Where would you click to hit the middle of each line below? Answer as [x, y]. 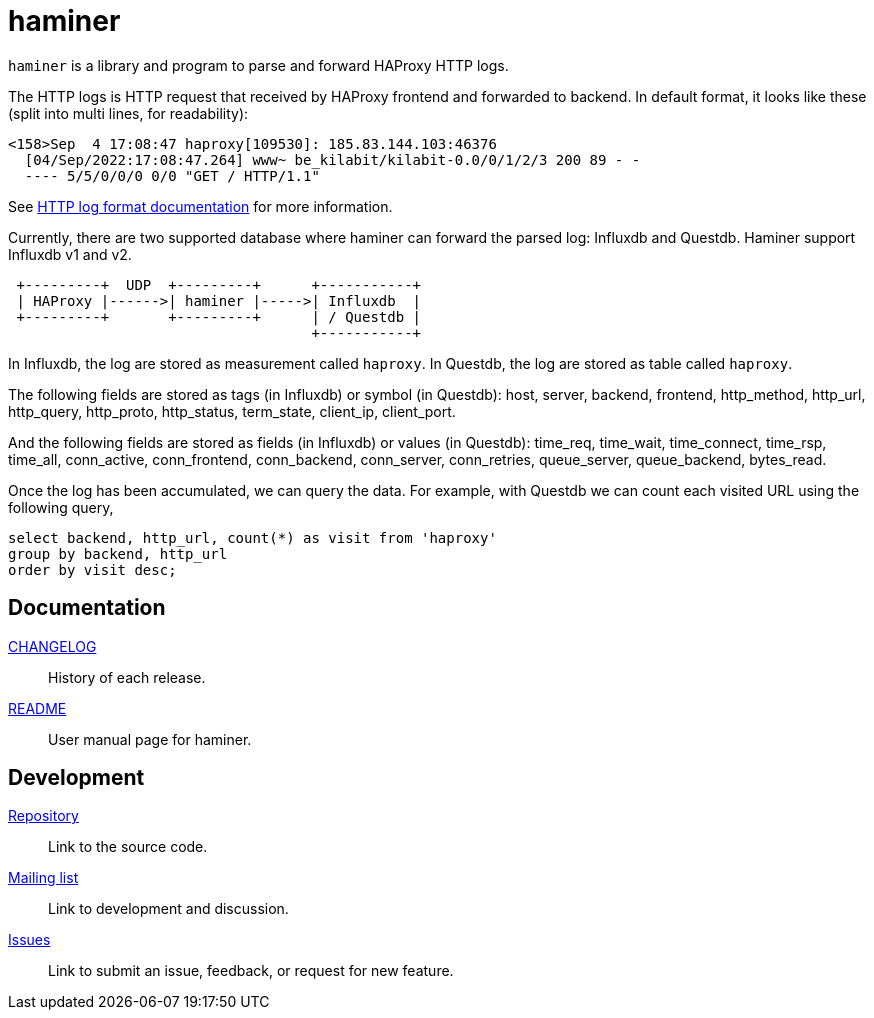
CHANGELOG [52, 646]
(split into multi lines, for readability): [128, 113]
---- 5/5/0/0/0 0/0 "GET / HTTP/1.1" [172, 175]
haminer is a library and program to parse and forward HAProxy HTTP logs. [258, 65]
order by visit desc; [92, 569]
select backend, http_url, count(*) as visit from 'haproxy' [252, 537]
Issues [29, 940]
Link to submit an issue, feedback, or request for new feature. [251, 971]
